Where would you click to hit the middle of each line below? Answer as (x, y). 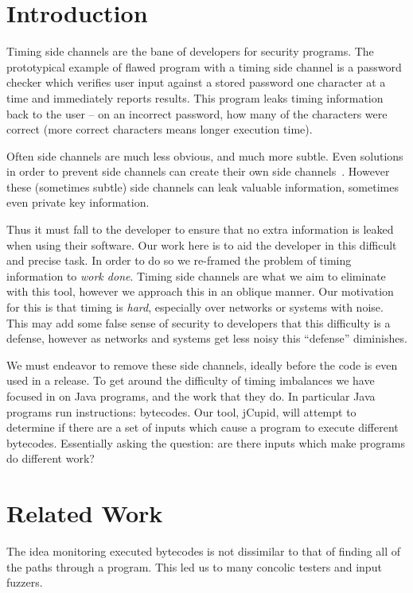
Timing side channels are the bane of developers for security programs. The (190, 51)
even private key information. (78, 202)
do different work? (51, 458)
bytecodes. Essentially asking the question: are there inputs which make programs (206, 442)
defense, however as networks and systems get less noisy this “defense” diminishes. (207, 338)
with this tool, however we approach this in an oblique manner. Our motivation (200, 291)
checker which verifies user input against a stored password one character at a (196, 82)
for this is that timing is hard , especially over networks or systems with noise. (195, 307)
